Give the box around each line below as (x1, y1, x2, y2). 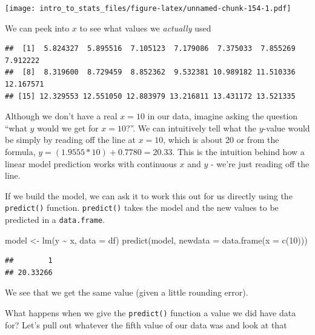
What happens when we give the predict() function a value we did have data (5, 307, 296, 319)
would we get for (37, 121, 99, 134)
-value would (263, 121, 310, 134)
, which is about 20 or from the (163, 133, 279, 146)
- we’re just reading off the (210, 157, 310, 170)
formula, (5, 145, 36, 158)
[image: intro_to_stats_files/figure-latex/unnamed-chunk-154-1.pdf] (5, 4, 291, 13)
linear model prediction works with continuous (5, 157, 177, 170)
